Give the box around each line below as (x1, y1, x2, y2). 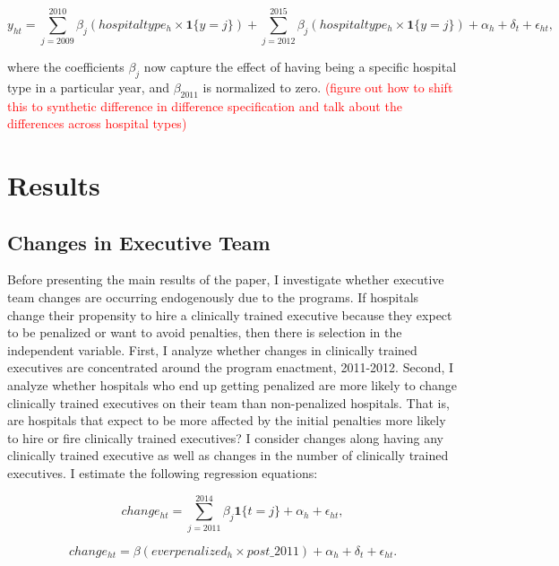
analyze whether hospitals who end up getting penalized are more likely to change (7, 376, 457, 395)
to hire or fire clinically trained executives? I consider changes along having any (7, 428, 443, 447)
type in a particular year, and (7, 77, 169, 96)
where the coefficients (7, 57, 125, 76)
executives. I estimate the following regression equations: (7, 464, 318, 483)
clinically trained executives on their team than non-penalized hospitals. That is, (7, 393, 450, 412)
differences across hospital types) (7, 114, 187, 133)
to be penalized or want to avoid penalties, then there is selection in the (7, 323, 402, 342)
